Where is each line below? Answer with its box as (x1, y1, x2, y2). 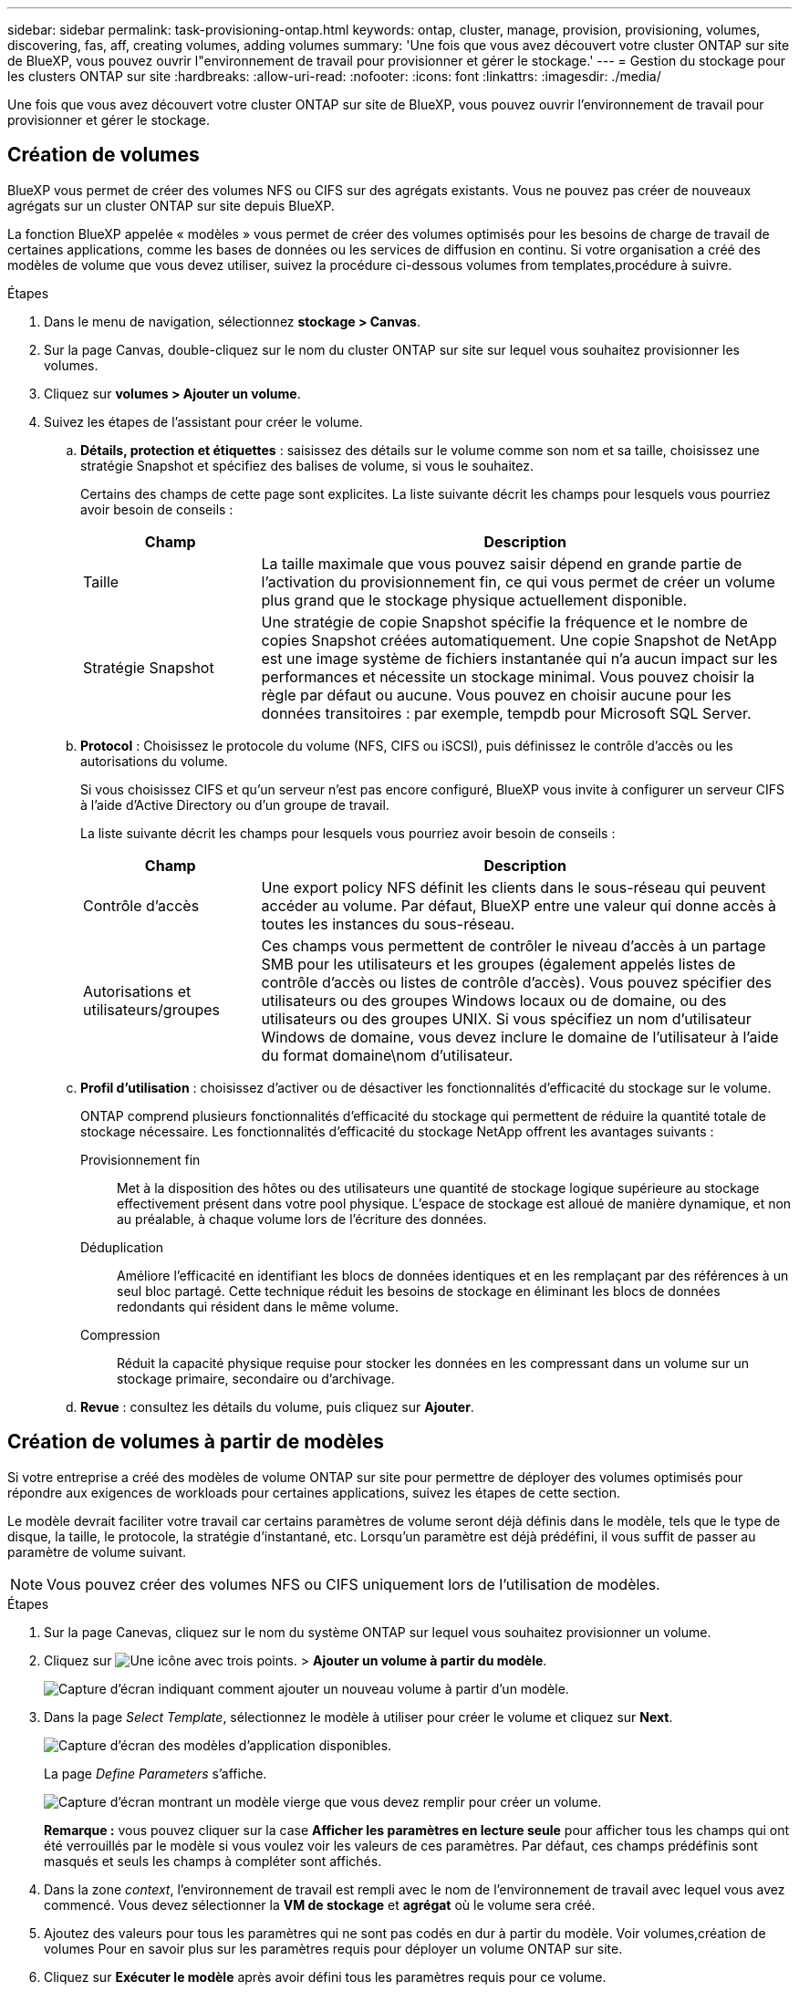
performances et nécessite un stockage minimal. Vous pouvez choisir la (261, 667, 755, 686)
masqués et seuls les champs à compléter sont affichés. (44, 1852, 382, 1869)
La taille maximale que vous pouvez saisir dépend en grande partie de (261, 554, 742, 573)
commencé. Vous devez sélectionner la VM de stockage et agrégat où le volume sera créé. (44, 1896, 596, 1913)
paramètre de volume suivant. (7, 1543, 187, 1560)
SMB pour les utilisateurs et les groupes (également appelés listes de (261, 954, 736, 973)
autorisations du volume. (80, 752, 228, 769)
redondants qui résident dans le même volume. (117, 1298, 399, 1314)
